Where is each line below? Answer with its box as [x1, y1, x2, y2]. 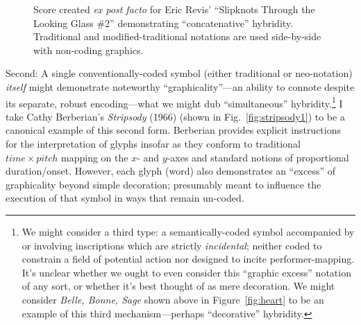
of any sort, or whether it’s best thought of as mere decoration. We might [22, 279, 335, 293]
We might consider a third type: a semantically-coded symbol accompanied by [22, 224, 355, 238]
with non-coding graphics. [33, 42, 144, 57]
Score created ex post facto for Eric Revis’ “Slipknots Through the [33, 2, 315, 16]
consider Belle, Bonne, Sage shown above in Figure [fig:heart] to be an [22, 292, 324, 306]
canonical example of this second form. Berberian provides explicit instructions [6, 123, 342, 137]
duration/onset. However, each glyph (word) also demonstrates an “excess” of [6, 164, 336, 178]
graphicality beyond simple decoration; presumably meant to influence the [6, 177, 321, 191]
